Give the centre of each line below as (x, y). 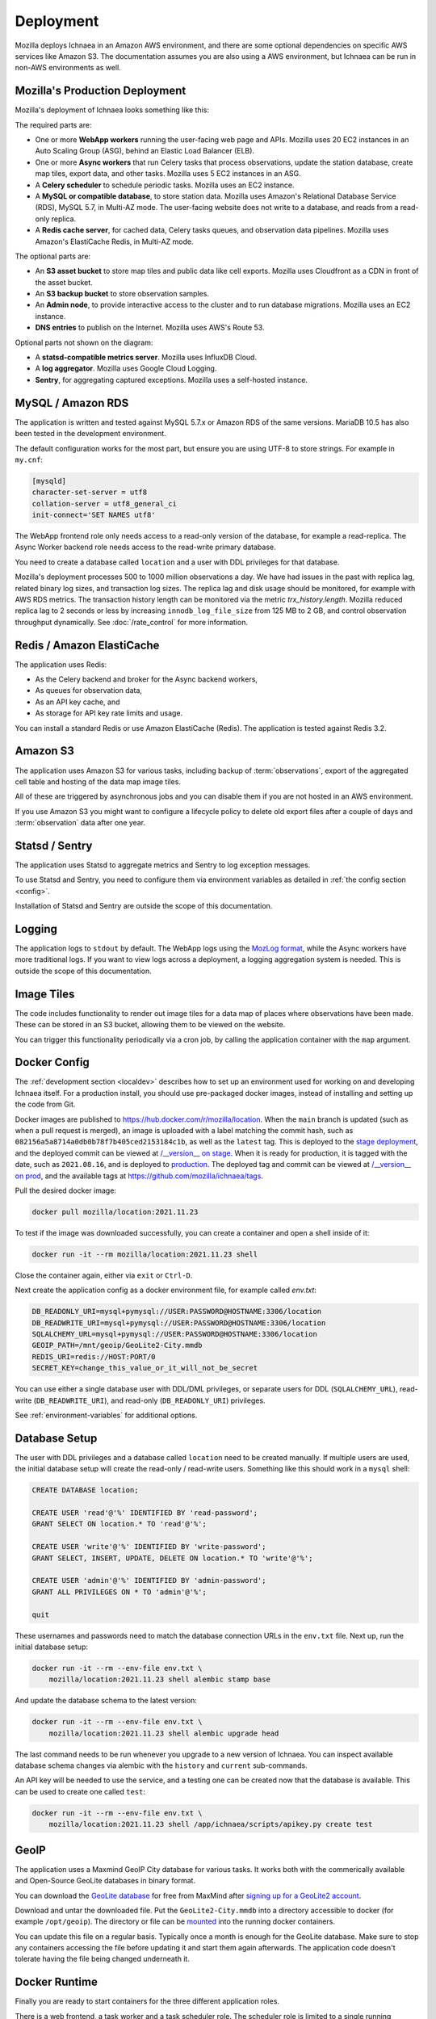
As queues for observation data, (89, 690)
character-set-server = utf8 (90, 492)
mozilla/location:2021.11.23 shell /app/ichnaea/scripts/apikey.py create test (211, 1824)
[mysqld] (49, 481)
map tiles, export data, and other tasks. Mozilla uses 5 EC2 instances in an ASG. (168, 174)
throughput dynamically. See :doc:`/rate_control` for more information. (131, 622)
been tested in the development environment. (91, 434)
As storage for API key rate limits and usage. (109, 713)
